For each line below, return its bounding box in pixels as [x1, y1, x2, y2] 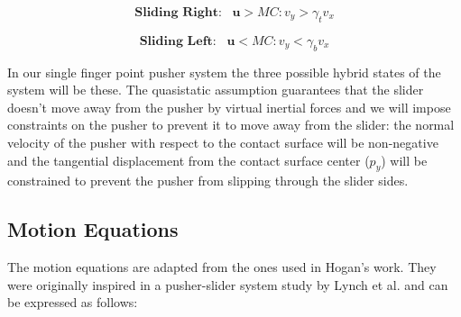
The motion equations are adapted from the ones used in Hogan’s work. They [7, 258, 437, 276]
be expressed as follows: [7, 293, 138, 312]
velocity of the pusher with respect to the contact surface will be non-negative [7, 132, 438, 151]
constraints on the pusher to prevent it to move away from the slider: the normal [7, 115, 455, 134]
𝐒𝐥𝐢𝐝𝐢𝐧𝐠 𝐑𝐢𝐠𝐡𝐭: [134, 6, 222, 19]
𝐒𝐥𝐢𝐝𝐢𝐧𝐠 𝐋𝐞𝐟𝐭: [139, 34, 217, 48]
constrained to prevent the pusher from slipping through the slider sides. [7, 171, 409, 190]
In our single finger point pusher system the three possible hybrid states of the [7, 62, 441, 81]
